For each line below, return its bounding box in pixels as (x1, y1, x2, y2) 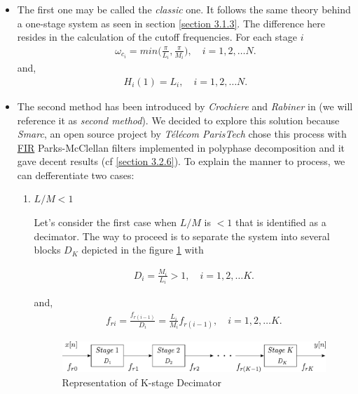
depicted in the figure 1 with (81, 242, 204, 257)
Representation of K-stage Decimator (62, 374, 221, 389)
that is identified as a (235, 215, 326, 230)
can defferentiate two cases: (17, 167, 135, 182)
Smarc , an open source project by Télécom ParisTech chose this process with (17, 126, 347, 141)
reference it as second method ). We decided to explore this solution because (17, 112, 340, 127)
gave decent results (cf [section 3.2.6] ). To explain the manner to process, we (17, 154, 345, 169)
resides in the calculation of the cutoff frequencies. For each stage (17, 29, 297, 44)
